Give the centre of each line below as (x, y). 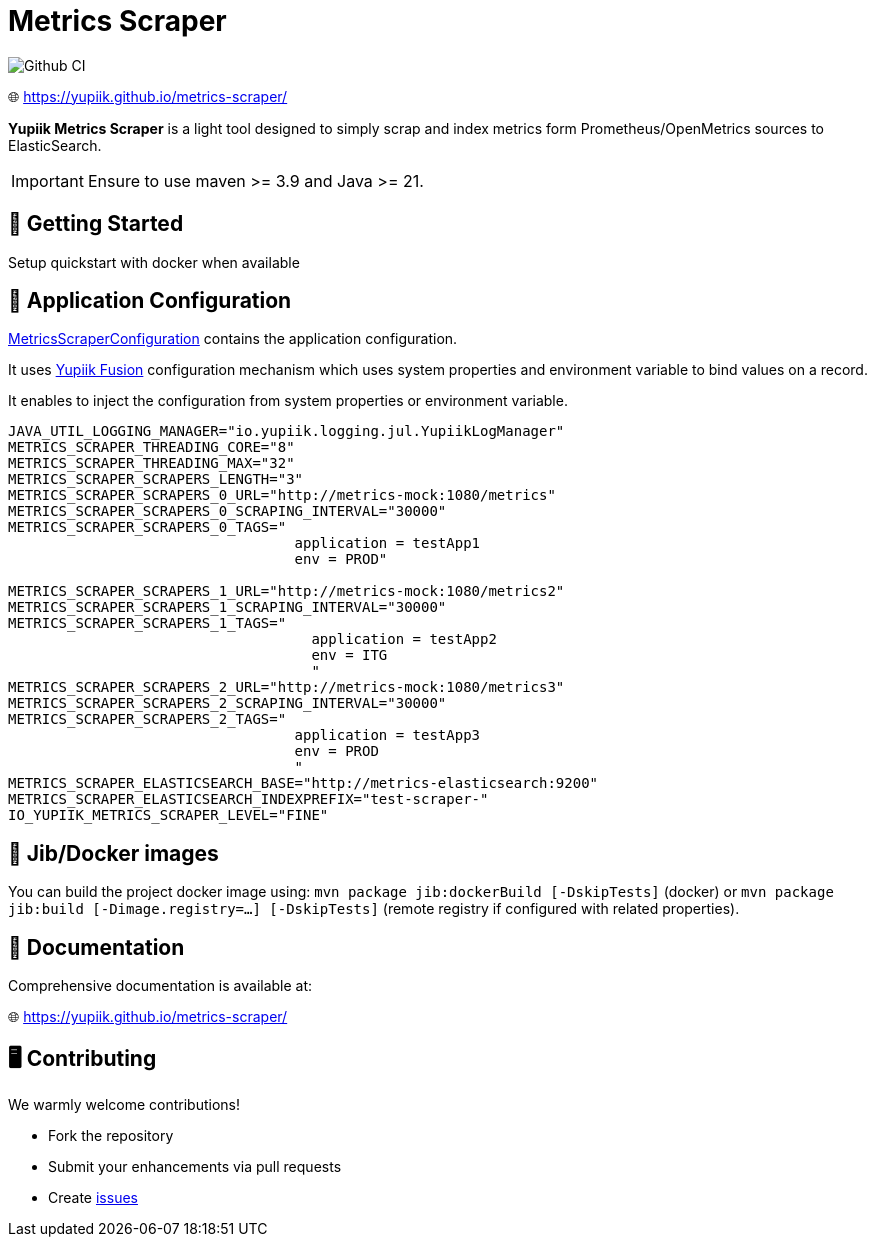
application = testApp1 (387, 543)
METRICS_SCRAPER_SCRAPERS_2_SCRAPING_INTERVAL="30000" (227, 703)
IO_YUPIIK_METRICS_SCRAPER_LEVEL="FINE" (168, 815)
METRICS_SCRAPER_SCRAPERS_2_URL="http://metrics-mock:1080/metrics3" (286, 687)
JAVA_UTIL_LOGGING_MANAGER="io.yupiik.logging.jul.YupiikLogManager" (286, 431)
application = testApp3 (387, 735)
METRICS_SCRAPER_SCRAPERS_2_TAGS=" (147, 719)
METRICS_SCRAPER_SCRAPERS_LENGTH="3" (156, 479)
